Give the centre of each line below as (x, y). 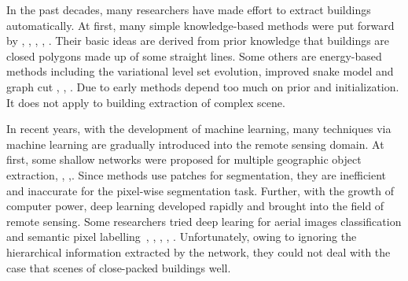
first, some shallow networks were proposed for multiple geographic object (184, 159)
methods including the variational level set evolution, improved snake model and (200, 71)
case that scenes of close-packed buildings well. (119, 267)
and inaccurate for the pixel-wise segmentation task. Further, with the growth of (200, 190)
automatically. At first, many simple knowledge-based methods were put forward (200, 25)
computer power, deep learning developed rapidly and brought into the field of (195, 206)
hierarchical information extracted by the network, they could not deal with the (198, 251)
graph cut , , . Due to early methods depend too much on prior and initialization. (203, 86)
